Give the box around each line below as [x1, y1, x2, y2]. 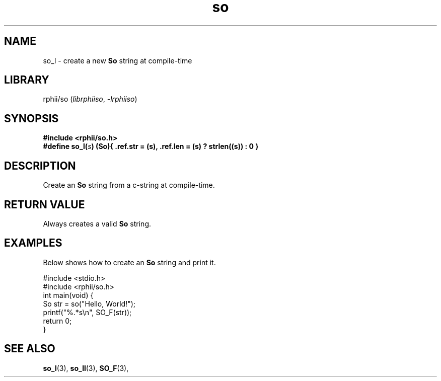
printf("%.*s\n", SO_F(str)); [43, 308, 132, 317]
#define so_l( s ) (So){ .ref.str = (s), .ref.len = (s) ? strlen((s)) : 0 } [43, 142, 259, 151]
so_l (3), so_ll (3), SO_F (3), [43, 363, 129, 372]
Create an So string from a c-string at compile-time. [43, 181, 215, 190]
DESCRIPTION [4, 159, 76, 172]
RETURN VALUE [4, 198, 85, 211]
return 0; [43, 316, 72, 325]
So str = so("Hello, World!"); [43, 299, 136, 308]
